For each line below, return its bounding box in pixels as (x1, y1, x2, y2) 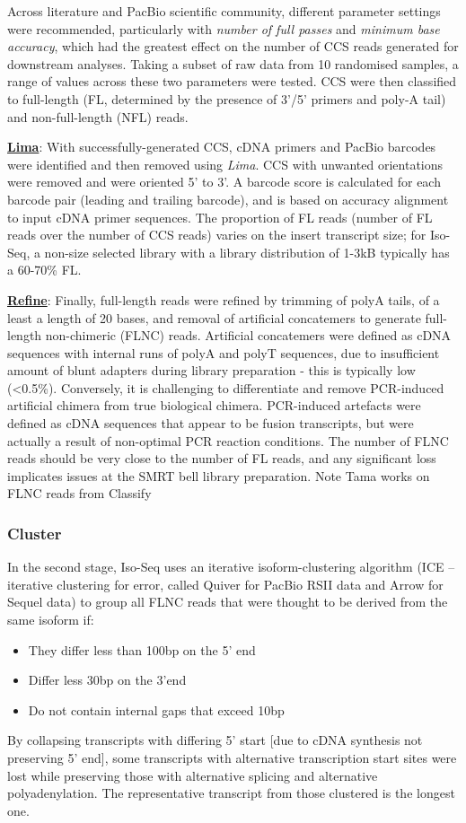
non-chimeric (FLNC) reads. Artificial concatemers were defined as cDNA (45, 326, 452, 345)
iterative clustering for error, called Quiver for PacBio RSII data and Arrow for (7, 574, 444, 593)
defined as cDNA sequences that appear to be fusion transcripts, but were (7, 414, 414, 433)
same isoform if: (7, 610, 94, 629)
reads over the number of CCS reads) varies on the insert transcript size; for (7, 225, 426, 244)
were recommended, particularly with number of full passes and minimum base (7, 19, 440, 38)
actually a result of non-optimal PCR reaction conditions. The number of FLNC (7, 431, 449, 450)
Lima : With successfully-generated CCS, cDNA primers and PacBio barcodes (7, 137, 436, 156)
